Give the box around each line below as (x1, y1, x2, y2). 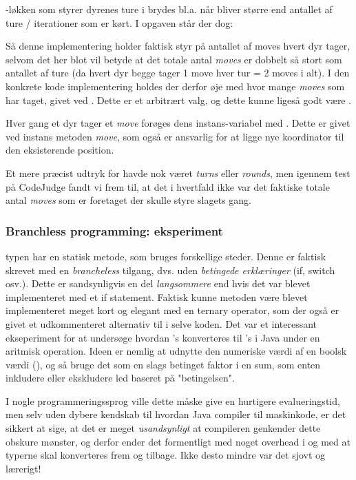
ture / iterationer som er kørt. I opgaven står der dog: (6, 15, 233, 30)
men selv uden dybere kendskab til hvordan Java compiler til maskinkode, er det (6, 407, 346, 421)
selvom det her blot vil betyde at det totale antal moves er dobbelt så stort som (6, 52, 342, 66)
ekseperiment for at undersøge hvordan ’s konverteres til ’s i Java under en (6, 330, 320, 344)
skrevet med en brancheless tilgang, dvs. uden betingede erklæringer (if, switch (6, 262, 335, 277)
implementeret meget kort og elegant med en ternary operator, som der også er (6, 303, 339, 317)
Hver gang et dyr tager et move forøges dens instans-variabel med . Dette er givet (6, 116, 350, 130)
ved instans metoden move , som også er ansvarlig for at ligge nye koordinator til (6, 129, 344, 143)
